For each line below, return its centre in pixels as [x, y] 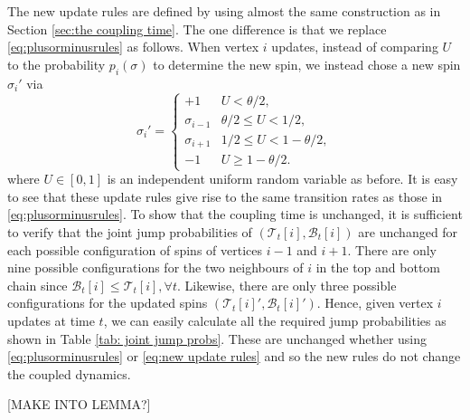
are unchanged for [408, 232]
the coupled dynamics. [69, 373]
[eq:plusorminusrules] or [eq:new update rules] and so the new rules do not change [234, 356]
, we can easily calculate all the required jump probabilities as [275, 320]
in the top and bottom [378, 267]
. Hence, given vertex [375, 303]
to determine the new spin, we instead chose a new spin [307, 64]
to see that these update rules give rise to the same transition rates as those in [225, 196]
